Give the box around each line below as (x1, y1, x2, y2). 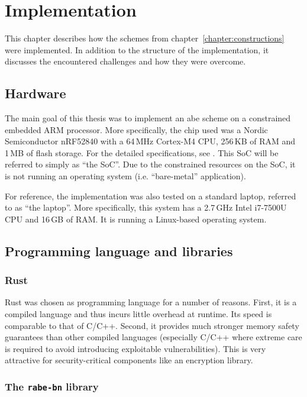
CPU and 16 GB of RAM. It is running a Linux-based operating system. (5, 212, 267, 225)
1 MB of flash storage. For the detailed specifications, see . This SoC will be (5, 146, 279, 159)
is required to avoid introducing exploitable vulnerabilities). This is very (5, 342, 266, 354)
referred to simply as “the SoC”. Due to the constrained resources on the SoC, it (5, 158, 296, 170)
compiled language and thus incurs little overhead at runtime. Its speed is (5, 308, 272, 320)
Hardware (5, 84, 66, 102)
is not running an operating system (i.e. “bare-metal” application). (5, 170, 246, 182)
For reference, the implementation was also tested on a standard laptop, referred (5, 189, 296, 202)
